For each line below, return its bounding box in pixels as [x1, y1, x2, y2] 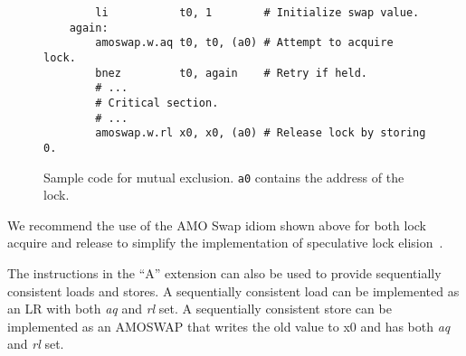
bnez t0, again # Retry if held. [95, 66, 367, 80]
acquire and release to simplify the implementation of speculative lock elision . [7, 233, 443, 252]
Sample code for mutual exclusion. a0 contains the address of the [43, 167, 404, 186]
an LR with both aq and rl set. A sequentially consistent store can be [7, 299, 392, 318]
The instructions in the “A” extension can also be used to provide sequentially [7, 264, 442, 282]
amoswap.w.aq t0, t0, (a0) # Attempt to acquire [95, 36, 394, 50]
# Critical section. [95, 96, 219, 109]
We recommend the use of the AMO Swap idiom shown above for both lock [7, 215, 426, 234]
